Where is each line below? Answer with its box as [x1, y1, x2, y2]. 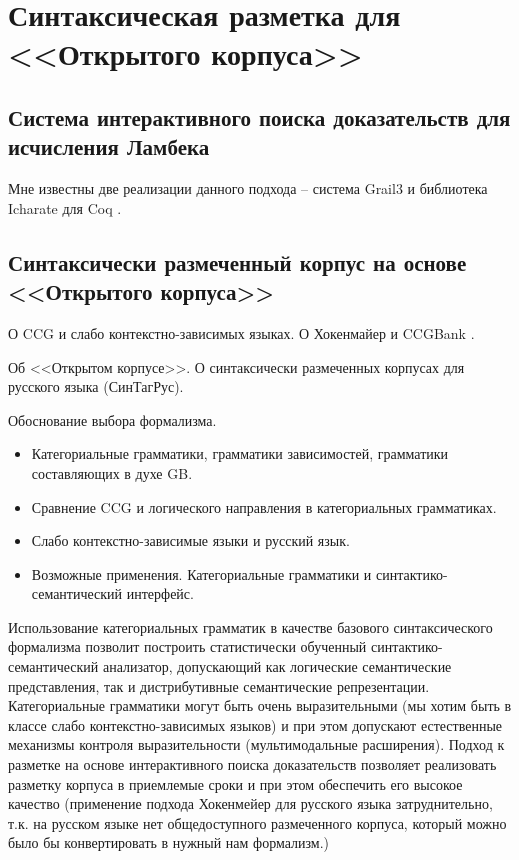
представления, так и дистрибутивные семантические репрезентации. [8, 675, 430, 696]
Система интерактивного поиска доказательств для [8, 101, 511, 132]
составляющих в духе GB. [31, 462, 193, 483]
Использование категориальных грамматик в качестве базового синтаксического [8, 616, 493, 637]
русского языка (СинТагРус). [8, 376, 184, 397]
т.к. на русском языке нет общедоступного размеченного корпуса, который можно [8, 812, 507, 833]
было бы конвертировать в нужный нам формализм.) [8, 832, 330, 853]
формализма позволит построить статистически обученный [8, 636, 367, 657]
